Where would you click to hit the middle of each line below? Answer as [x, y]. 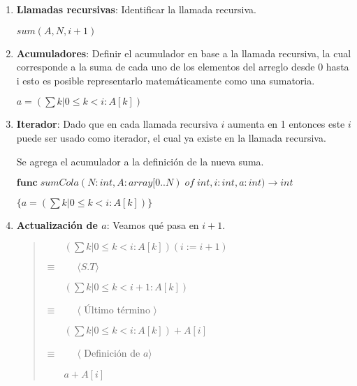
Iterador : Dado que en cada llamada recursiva [117, 124]
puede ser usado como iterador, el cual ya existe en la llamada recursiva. [171, 137]
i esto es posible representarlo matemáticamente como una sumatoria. [166, 80]
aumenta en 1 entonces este [286, 124]
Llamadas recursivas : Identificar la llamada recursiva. [136, 9]
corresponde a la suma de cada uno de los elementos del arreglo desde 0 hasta [183, 67]
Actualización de [57, 225]
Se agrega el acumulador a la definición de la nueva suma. [140, 161]
